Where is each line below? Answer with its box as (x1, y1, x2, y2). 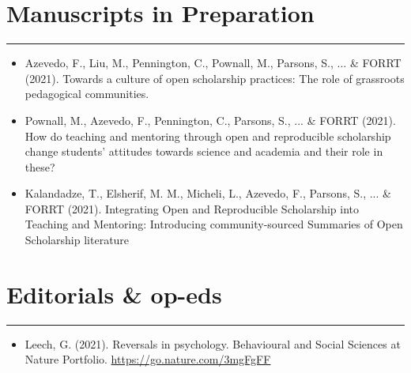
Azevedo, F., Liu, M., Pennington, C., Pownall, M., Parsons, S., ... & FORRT (25, 55, 402, 71)
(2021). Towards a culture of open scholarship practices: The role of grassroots (25, 70, 405, 86)
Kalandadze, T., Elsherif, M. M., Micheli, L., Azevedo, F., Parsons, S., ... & (25, 185, 391, 202)
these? (25, 158, 55, 175)
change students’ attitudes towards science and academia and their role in (25, 143, 383, 160)
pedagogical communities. (25, 85, 149, 102)
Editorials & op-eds (6, 277, 222, 310)
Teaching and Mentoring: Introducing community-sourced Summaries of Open (25, 216, 403, 232)
